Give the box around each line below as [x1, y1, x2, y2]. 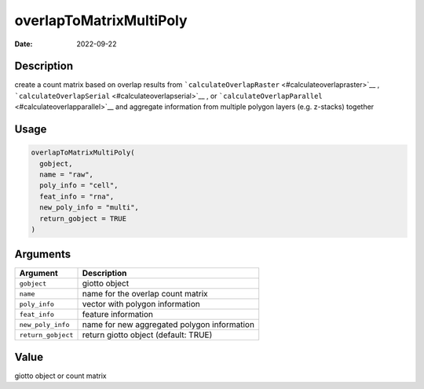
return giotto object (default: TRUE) [82, 329, 213, 340]
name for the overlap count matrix [82, 289, 208, 300]
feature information [82, 309, 153, 320]
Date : [14, 39, 33, 49]
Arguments [14, 248, 71, 261]
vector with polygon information [82, 299, 200, 310]
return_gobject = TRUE [39, 214, 127, 223]
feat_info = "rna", [39, 192, 115, 201]
